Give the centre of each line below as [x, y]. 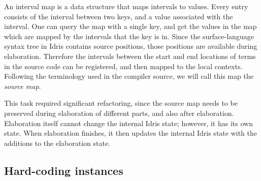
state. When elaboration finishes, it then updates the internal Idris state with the [130, 133]
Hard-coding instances [64, 170]
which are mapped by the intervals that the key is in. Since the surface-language [129, 36]
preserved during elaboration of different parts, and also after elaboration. [119, 113]
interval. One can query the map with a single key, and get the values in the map [130, 26]
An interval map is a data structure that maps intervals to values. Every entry [126, 6]
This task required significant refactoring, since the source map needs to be [121, 103]
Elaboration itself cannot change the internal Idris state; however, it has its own [128, 123]
